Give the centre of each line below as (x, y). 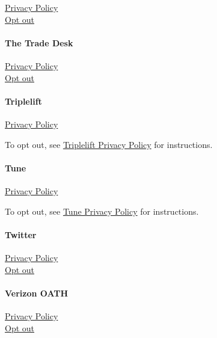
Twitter (21, 234)
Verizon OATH (37, 293)
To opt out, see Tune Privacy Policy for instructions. (102, 211)
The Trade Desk (39, 42)
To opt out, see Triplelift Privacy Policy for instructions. (109, 144)
